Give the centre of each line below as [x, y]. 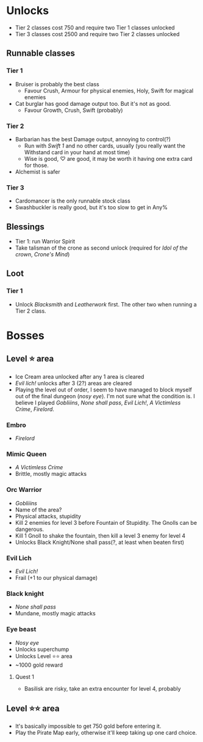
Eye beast [21, 629]
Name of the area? [38, 510]
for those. [36, 165]
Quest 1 [25, 677]
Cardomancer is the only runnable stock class [73, 201]
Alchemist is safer [38, 171]
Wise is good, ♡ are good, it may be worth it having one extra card [108, 158]
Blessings [25, 227]
